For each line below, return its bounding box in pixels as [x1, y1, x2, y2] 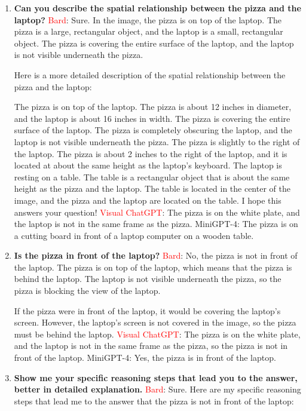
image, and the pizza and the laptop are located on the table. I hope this [14, 194, 281, 206]
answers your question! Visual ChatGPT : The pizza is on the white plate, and [14, 205, 300, 218]
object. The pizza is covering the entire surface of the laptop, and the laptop [14, 36, 294, 49]
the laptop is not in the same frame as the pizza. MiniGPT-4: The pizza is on [14, 217, 298, 230]
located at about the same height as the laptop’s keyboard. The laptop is [14, 159, 282, 171]
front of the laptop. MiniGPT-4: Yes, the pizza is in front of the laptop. [14, 351, 276, 364]
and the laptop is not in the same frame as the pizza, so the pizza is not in [14, 339, 288, 352]
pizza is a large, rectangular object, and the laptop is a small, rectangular [14, 25, 283, 38]
